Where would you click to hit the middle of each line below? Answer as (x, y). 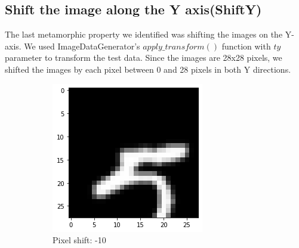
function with (246, 46)
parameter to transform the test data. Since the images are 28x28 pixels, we (144, 58)
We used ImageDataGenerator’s (82, 46)
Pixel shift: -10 (79, 240)
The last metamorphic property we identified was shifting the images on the (144, 34)
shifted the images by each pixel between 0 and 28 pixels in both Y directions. (148, 69)
